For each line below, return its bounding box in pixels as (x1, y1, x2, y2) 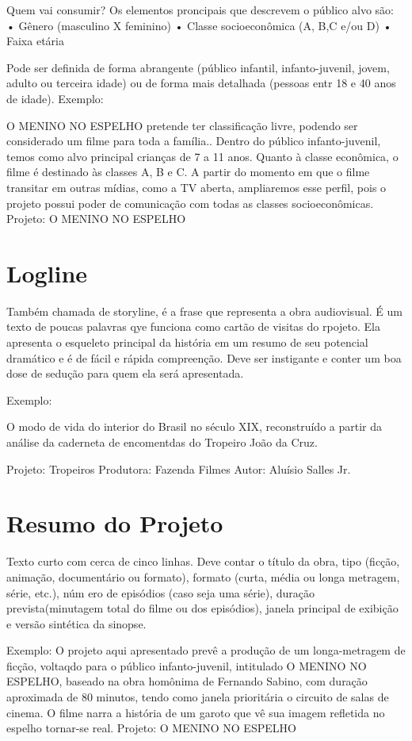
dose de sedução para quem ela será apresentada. (6, 365, 244, 382)
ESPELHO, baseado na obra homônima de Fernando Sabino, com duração (6, 673, 368, 689)
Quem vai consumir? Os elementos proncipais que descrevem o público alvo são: (6, 2, 394, 17)
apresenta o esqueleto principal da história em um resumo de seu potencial (6, 334, 368, 351)
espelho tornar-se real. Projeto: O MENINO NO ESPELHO (6, 720, 296, 736)
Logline (6, 256, 88, 289)
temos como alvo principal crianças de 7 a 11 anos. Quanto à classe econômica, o (6, 148, 399, 164)
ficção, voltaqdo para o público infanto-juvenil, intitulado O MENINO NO (6, 657, 367, 674)
